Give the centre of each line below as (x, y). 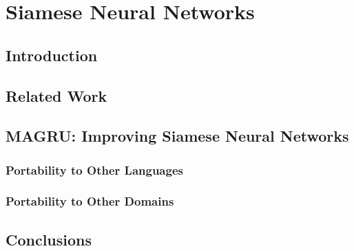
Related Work (56, 95)
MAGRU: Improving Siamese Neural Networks (177, 136)
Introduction (52, 55)
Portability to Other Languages (94, 170)
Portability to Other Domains (90, 201)
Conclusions (49, 239)
